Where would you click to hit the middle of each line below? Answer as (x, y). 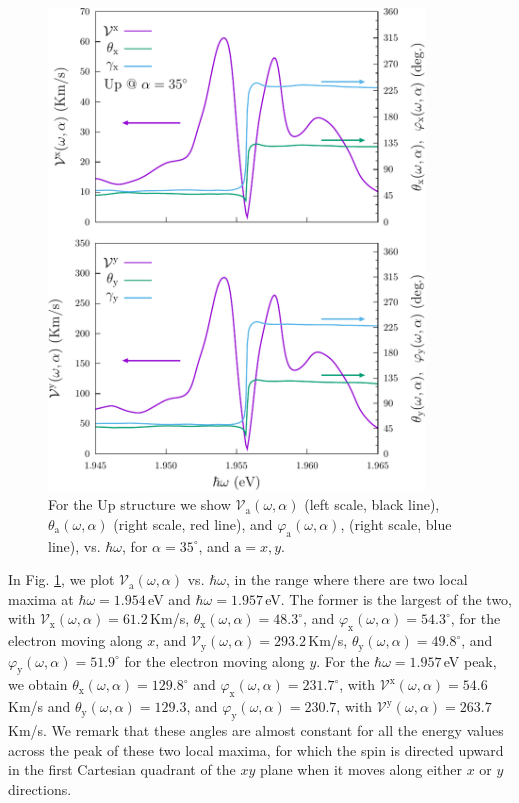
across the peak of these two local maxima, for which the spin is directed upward (256, 749)
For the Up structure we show (139, 504)
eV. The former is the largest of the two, (389, 598)
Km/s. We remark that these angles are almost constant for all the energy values (256, 729)
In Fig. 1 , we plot (61, 579)
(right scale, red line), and (193, 523)
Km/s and (39, 706)
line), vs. (74, 545)
